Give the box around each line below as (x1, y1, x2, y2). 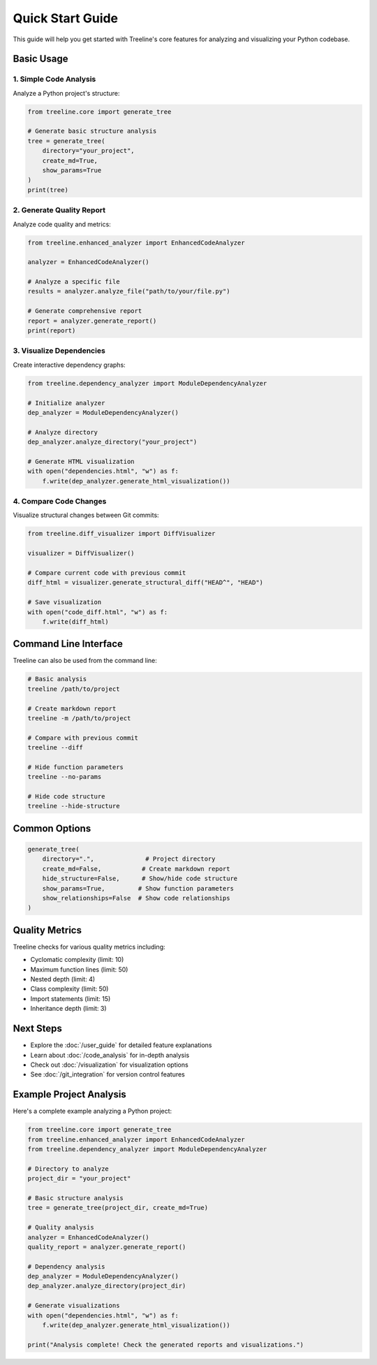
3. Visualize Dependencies (13, 346, 106, 356)
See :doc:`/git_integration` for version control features (30, 1070, 185, 1079)
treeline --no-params (27, 773, 102, 781)
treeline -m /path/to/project (27, 714, 131, 722)
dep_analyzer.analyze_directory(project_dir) (27, 1282, 186, 1290)
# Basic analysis (27, 675, 87, 683)
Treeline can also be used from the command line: (13, 657, 157, 665)
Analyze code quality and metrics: (13, 220, 111, 228)
